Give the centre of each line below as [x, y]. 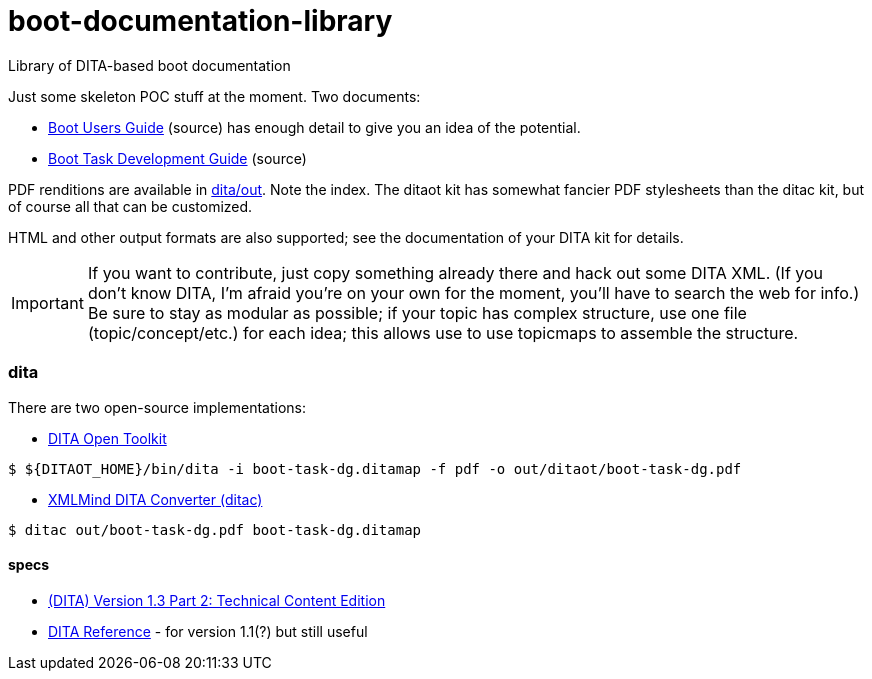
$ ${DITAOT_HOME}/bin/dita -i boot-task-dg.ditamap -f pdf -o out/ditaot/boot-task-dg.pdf [375, 468]
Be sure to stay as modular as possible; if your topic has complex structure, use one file [417, 312]
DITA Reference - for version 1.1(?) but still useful [208, 631]
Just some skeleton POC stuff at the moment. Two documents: [214, 96]
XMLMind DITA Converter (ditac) [155, 499]
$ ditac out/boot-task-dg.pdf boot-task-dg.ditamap [215, 529]
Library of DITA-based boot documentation [149, 65]
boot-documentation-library [200, 21]
